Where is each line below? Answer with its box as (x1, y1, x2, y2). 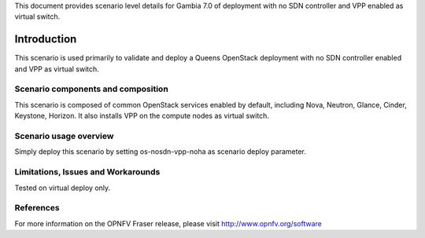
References (14, 203, 60, 214)
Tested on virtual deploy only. (14, 183, 111, 192)
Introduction (14, 32, 77, 46)
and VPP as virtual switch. (14, 64, 100, 74)
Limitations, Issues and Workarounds (14, 167, 161, 178)
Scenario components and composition (14, 83, 168, 94)
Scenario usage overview (14, 130, 114, 141)
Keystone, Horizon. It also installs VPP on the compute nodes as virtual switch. (14, 111, 269, 121)
